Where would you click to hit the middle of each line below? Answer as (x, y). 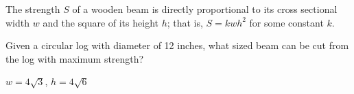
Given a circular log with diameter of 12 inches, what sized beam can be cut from (177, 45)
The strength (33, 9)
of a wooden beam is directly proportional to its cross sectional (205, 9)
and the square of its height (101, 22)
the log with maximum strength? (75, 58)
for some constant (286, 22)
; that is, (185, 22)
